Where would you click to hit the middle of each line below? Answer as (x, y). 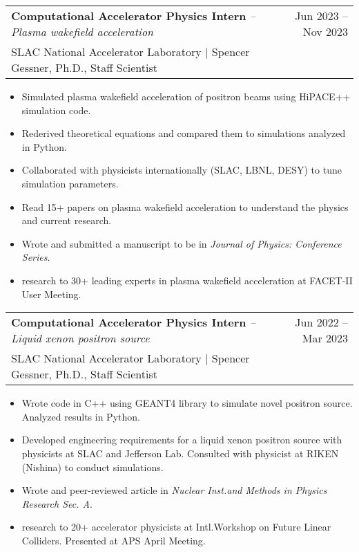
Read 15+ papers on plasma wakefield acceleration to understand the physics (185, 206)
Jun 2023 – (321, 16)
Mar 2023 (325, 338)
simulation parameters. (70, 183)
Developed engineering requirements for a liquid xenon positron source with (182, 440)
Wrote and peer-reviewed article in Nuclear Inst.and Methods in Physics (174, 490)
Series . (36, 257)
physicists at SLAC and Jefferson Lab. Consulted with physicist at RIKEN (180, 453)
